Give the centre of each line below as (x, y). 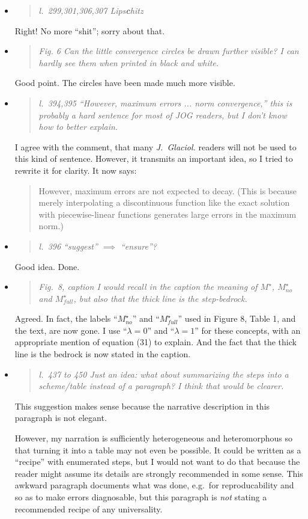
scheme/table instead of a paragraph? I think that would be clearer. (161, 386)
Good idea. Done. (47, 266)
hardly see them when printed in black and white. (129, 62)
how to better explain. (78, 127)
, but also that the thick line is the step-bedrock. (160, 298)
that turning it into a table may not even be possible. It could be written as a (158, 450)
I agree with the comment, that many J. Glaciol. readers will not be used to (156, 146)
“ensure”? (138, 246)
